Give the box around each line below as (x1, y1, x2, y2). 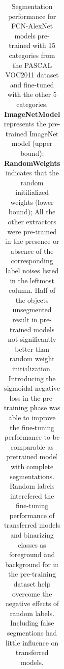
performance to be (4, 432, 60, 442)
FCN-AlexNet (11, 20, 53, 31)
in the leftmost (10, 275, 55, 285)
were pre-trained (7, 226, 57, 236)
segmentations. (10, 471, 55, 481)
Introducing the (8, 373, 56, 383)
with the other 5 (7, 89, 57, 99)
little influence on (5, 637, 59, 648)
